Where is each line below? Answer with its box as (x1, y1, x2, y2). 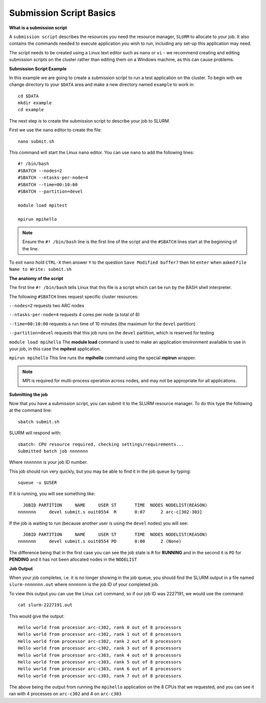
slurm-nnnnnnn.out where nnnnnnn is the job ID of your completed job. (9, 581, 160, 587)
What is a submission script (9, 25, 67, 31)
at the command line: (9, 408, 52, 414)
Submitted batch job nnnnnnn (18, 448, 88, 454)
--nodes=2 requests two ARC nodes (9, 303, 85, 309)
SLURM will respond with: (9, 430, 62, 436)
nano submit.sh (18, 138, 55, 144)
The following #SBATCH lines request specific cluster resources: (9, 293, 139, 299)
